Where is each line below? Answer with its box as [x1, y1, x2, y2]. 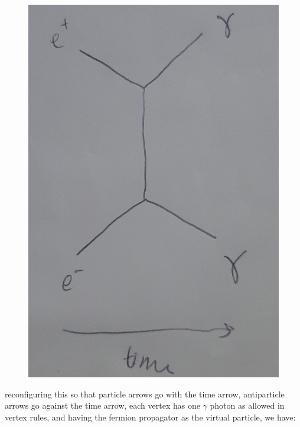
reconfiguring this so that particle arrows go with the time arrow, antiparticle [5, 387, 285, 400]
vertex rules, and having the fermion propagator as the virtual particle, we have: [5, 410, 296, 423]
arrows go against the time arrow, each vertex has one [5, 399, 200, 412]
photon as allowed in [210, 399, 285, 412]
